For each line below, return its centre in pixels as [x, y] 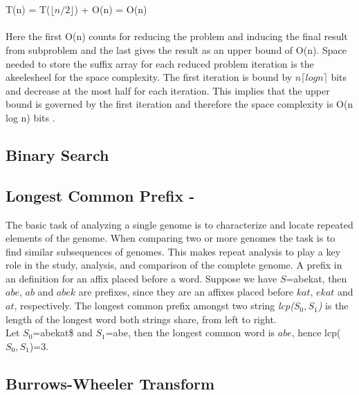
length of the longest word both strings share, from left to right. [141, 319]
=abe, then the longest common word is [190, 333]
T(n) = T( [28, 9]
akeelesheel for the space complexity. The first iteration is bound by [149, 77]
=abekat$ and [63, 333]
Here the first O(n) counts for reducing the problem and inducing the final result [177, 36]
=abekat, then [316, 278]
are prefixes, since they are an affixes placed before [186, 292]
